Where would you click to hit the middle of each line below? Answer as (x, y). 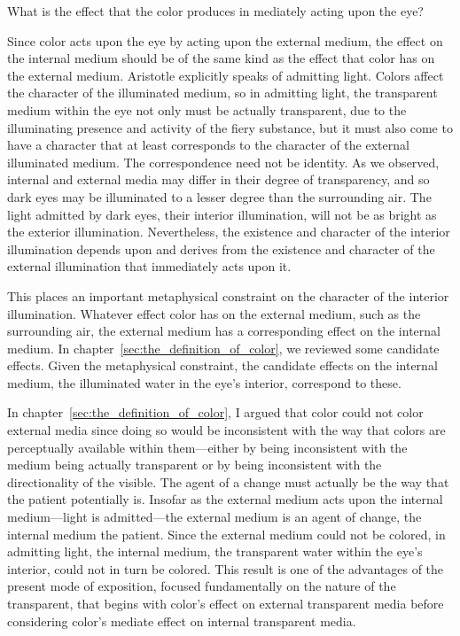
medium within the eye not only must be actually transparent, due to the (207, 109)
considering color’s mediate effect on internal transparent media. (182, 620)
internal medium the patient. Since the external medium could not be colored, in (226, 534)
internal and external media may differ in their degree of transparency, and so (218, 179)
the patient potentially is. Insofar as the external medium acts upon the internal (225, 499)
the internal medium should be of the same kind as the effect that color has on (221, 58)
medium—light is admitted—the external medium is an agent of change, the (214, 517)
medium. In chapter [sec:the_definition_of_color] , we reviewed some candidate (223, 348)
